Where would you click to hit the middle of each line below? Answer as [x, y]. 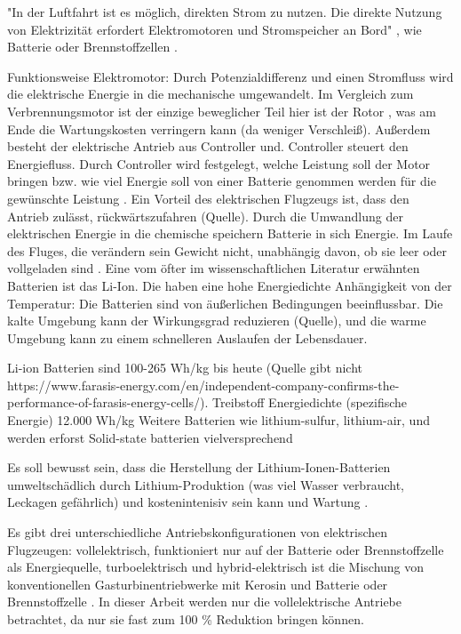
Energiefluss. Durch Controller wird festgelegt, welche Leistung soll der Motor [219, 163]
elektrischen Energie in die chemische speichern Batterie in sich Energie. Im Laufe [230, 233]
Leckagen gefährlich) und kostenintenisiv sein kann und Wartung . [188, 502]
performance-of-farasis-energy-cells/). [108, 402]
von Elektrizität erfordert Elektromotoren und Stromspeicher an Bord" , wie [215, 29]
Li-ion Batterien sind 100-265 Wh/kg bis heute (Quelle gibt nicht [185, 368]
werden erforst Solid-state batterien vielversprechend [150, 437]
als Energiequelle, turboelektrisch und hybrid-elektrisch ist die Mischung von [216, 567]
